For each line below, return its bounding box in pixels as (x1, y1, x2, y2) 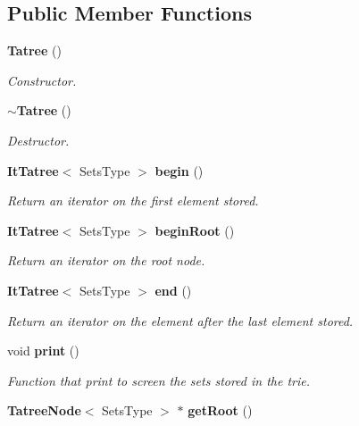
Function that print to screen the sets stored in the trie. (7, 371, 311, 389)
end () (154, 280, 192, 299)
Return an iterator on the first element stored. (7, 191, 259, 210)
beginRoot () (154, 221, 235, 239)
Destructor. (7, 130, 70, 149)
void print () (7, 341, 79, 360)
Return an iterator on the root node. (7, 251, 205, 270)
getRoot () (188, 401, 253, 420)
